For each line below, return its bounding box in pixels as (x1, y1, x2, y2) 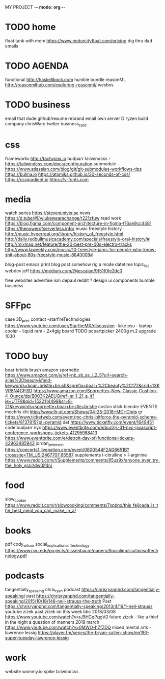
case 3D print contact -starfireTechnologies (5, 316, 91, 324)
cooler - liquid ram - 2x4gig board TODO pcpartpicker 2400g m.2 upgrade (5, 328, 156, 334)
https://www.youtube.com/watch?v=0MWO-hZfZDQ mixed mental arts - (5, 624, 152, 630)
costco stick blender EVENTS (98, 403, 158, 409)
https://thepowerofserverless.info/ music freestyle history (5, 226, 122, 231)
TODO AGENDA (5, 60, 69, 72)
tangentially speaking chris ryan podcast (5, 587, 81, 594)
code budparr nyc (5, 424, 42, 430)
